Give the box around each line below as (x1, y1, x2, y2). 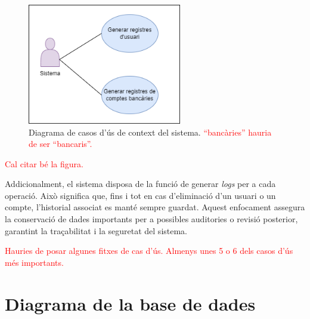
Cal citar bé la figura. (5, 157, 83, 170)
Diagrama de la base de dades (5, 291, 256, 315)
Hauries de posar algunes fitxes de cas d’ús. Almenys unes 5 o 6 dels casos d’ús (5, 244, 293, 257)
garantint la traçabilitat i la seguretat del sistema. (5, 224, 188, 237)
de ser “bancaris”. (29, 137, 92, 150)
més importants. (5, 256, 64, 268)
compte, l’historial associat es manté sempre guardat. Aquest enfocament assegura (5, 201, 305, 213)
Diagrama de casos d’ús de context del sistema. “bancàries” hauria (29, 125, 272, 138)
